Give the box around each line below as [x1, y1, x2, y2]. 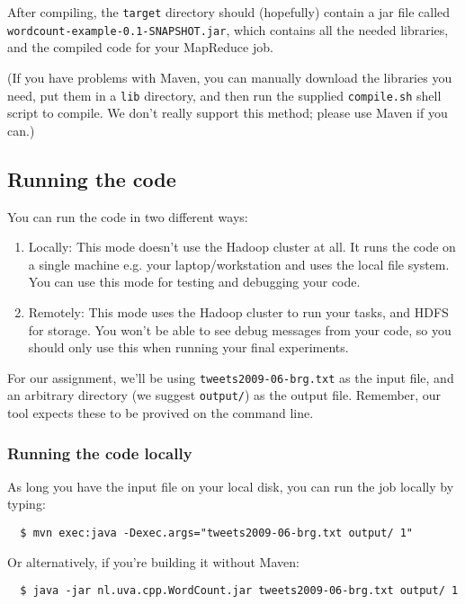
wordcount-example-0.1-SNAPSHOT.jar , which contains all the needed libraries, [7, 20, 449, 39]
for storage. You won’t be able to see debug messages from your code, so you [28, 320, 452, 339]
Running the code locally [7, 441, 192, 464]
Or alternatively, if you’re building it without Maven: [7, 552, 300, 571]
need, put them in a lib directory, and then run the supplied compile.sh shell [7, 85, 442, 104]
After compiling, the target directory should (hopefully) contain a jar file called [7, 3, 451, 21]
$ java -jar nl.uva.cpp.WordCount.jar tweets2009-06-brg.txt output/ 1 [20, 584, 459, 598]
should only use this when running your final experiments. [28, 338, 349, 357]
